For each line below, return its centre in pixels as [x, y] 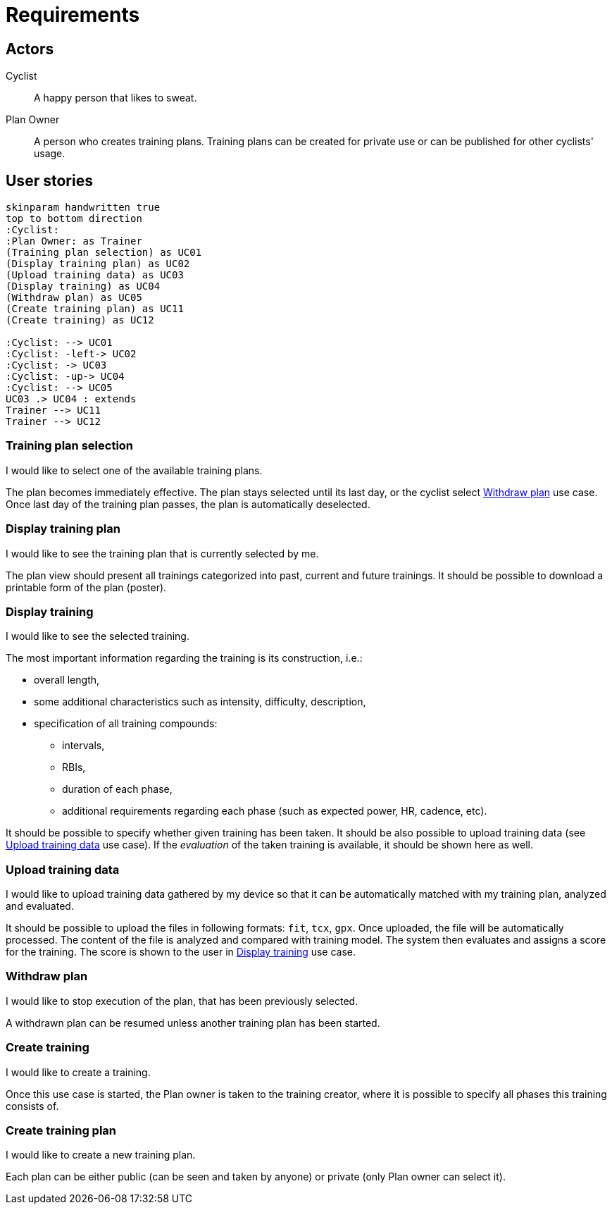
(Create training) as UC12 [80, 320]
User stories [49, 180]
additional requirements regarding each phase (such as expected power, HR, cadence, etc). [275, 811]
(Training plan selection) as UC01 [104, 253]
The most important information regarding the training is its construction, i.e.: [184, 658]
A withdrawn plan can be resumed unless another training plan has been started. [193, 1023]
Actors [30, 49]
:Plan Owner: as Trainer [74, 241]
